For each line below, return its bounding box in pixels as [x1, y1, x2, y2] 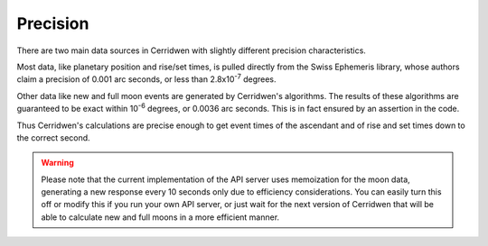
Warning [41, 158, 74, 169]
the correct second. [16, 132, 90, 143]
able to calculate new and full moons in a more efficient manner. [41, 212, 280, 223]
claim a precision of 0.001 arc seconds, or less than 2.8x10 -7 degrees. [16, 72, 277, 85]
